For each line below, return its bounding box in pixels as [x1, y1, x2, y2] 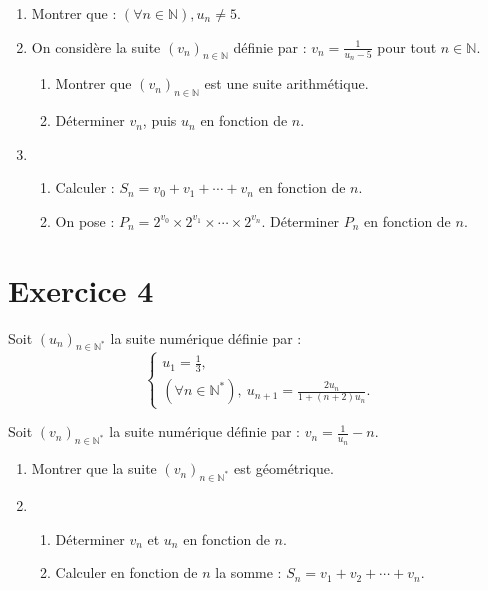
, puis [142, 110, 177, 131]
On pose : [55, 210, 115, 231]
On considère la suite [31, 36, 161, 57]
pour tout [377, 36, 437, 57]
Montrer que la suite [31, 458, 157, 479]
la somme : [215, 562, 282, 583]
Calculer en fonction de [55, 562, 198, 583]
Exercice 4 [8, 269, 154, 310]
